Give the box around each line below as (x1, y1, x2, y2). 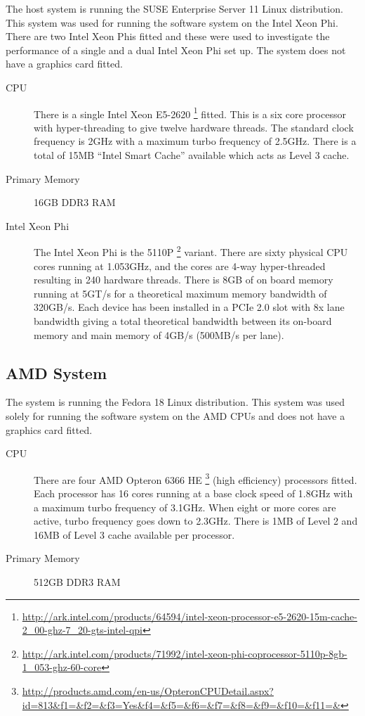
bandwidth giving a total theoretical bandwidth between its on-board (34, 314, 332, 328)
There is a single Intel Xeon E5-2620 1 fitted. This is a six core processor (34, 104, 346, 121)
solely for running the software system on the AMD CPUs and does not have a (6, 408, 345, 423)
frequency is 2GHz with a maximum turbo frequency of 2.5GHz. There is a (34, 134, 357, 148)
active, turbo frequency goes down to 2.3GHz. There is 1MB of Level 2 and (34, 513, 358, 528)
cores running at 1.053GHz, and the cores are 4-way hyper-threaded (34, 258, 326, 273)
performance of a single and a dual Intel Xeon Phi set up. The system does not (6, 42, 346, 57)
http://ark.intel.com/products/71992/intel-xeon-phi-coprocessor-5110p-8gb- (22, 646, 347, 660)
